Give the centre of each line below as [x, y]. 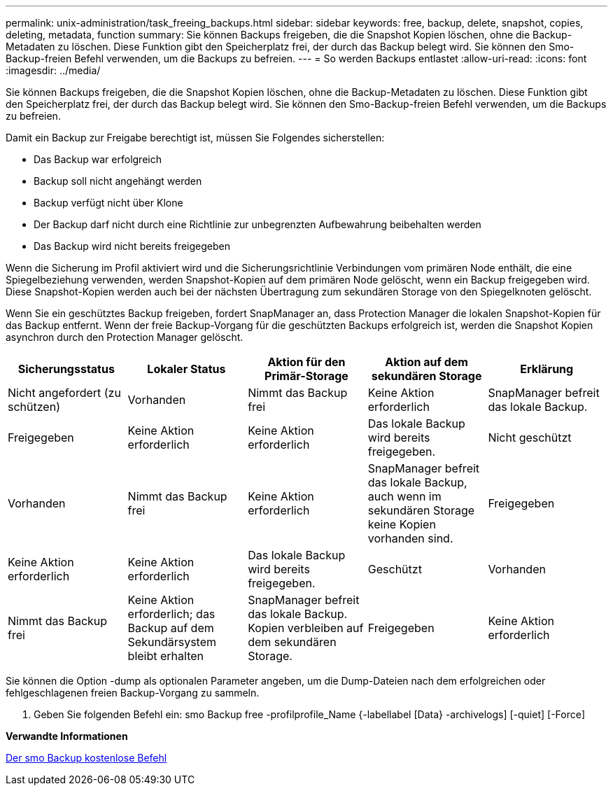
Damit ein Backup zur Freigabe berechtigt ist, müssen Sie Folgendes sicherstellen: [195, 138]
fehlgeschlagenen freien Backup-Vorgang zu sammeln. [133, 693]
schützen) [34, 407]
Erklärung [547, 369]
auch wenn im [404, 496]
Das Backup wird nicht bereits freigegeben [132, 246]
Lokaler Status [186, 369]
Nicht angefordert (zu [64, 393]
